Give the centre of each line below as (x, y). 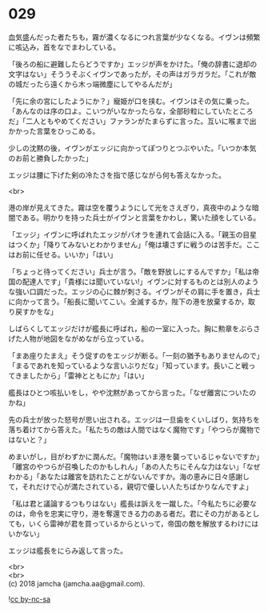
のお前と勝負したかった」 (50, 158)
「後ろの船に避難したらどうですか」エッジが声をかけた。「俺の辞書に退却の (133, 64)
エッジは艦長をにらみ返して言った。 (68, 550)
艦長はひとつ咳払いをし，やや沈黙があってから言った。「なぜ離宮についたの (132, 392)
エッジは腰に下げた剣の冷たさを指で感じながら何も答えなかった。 (117, 175)
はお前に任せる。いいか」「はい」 (63, 254)
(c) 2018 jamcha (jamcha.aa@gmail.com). (77, 583)
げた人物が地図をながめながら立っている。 (78, 338)
